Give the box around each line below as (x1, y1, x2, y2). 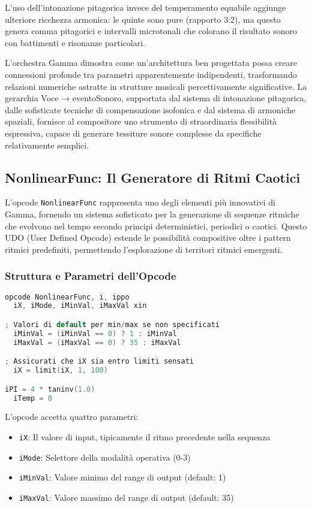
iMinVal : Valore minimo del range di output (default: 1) (19, 471, 226, 483)
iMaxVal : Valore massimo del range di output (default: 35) (19, 491, 234, 503)
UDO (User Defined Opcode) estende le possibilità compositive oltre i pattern (5, 231, 291, 244)
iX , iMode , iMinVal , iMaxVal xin (13, 301, 147, 310)
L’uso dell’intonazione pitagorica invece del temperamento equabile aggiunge (5, 1, 286, 13)
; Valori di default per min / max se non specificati (5, 320, 220, 329)
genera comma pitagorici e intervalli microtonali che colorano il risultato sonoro (5, 25, 297, 37)
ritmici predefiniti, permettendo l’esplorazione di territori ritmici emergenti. (5, 243, 283, 255)
